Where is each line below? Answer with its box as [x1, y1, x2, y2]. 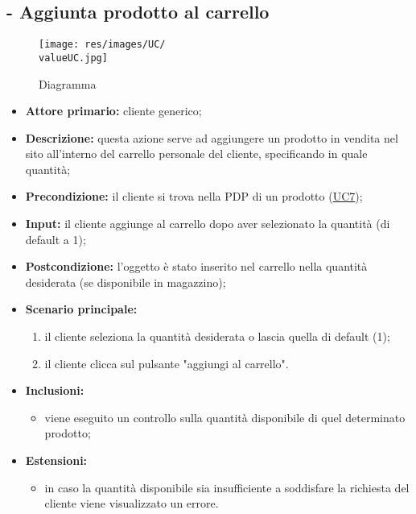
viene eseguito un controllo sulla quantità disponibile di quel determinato [44, 408, 406, 425]
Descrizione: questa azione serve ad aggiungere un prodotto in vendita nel [25, 129, 398, 146]
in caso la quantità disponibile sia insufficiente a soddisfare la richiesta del [44, 479, 410, 495]
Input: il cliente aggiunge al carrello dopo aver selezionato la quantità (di [25, 215, 390, 232]
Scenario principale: [25, 301, 138, 317]
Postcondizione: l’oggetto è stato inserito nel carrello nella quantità [25, 258, 368, 275]
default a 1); [25, 230, 86, 247]
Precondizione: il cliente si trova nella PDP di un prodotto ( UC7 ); [25, 188, 363, 205]
